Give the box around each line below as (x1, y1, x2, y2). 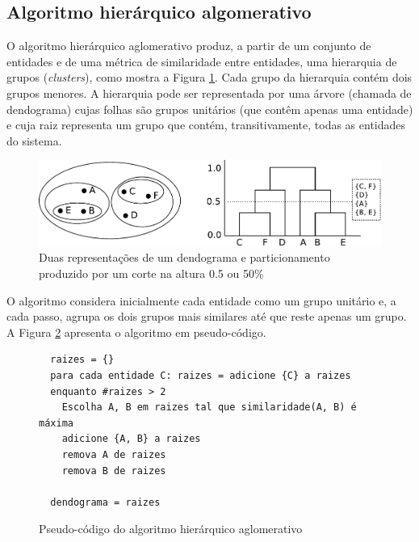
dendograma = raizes (50, 496, 161, 508)
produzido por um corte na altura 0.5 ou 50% (39, 265, 264, 282)
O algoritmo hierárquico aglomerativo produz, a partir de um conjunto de (6, 37, 371, 54)
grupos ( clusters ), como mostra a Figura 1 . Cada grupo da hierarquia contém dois (6, 69, 413, 86)
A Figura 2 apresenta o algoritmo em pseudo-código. (6, 323, 266, 340)
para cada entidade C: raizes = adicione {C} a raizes (50, 370, 351, 382)
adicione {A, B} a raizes (61, 433, 201, 445)
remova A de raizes (61, 449, 166, 460)
